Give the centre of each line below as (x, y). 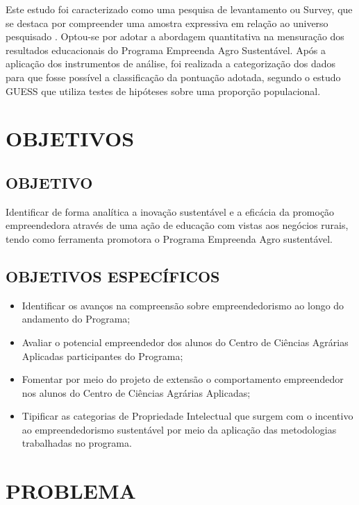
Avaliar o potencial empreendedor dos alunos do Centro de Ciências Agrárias (185, 342)
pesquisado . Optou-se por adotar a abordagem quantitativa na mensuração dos (175, 36)
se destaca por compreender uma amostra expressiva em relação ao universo (167, 23)
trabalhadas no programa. (77, 443)
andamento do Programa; (76, 319)
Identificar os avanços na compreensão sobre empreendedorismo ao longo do (183, 305)
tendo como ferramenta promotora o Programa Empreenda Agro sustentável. (169, 238)
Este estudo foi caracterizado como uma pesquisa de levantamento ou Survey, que (179, 9)
